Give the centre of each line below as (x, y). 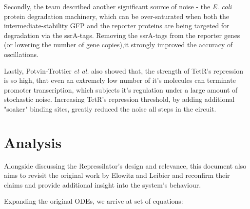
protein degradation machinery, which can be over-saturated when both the (116, 16)
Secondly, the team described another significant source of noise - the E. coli (118, 6)
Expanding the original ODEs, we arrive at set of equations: (94, 201)
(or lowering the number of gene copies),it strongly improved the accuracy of (118, 45)
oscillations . (21, 54)
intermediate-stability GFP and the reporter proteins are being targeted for (117, 26)
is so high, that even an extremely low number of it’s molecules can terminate (120, 80)
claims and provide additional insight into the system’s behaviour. (103, 184)
